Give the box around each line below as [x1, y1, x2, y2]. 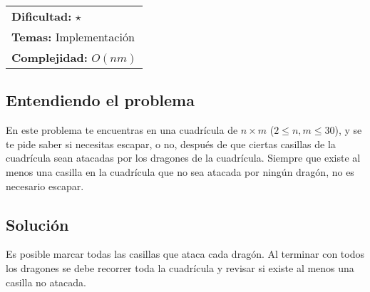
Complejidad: [11, 49, 88, 66]
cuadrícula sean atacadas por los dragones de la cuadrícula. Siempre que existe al [6, 150, 361, 165]
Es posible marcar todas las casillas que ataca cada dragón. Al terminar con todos [6, 246, 364, 261]
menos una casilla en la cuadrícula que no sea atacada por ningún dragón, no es [6, 164, 354, 179]
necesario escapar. [6, 178, 84, 193]
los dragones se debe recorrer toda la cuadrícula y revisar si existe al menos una [6, 260, 354, 275]
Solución [6, 213, 69, 235]
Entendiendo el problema [6, 89, 195, 111]
